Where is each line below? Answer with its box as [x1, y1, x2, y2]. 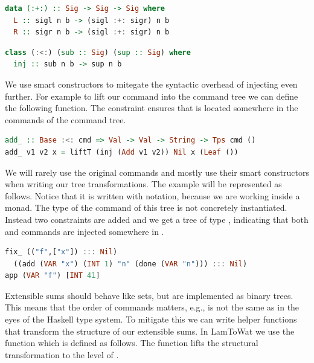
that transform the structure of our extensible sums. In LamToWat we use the [5, 324, 295, 337]
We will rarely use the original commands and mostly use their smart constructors [5, 165, 310, 178]
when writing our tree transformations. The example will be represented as [5, 178, 282, 190]
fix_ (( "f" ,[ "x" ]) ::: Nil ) [5, 248, 118, 257]
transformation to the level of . [5, 348, 119, 361]
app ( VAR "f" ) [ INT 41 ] [5, 271, 100, 280]
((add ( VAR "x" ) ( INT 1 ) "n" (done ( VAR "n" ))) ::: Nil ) [13, 259, 248, 268]
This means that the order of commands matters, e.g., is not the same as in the [5, 301, 300, 313]
